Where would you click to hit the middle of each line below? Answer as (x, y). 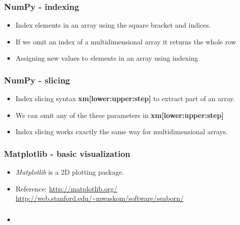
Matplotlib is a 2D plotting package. (70, 172)
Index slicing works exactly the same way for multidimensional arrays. (122, 131)
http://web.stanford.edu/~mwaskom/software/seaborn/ (100, 198)
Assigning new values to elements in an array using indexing (107, 58)
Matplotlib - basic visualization (67, 153)
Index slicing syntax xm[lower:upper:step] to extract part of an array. (125, 98)
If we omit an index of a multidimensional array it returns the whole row (126, 41)
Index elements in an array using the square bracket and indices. (113, 25)
